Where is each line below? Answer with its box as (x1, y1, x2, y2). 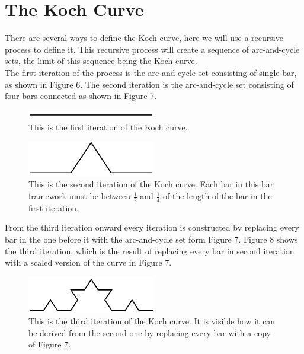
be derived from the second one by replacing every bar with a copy (28, 326, 271, 339)
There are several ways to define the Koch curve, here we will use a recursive (5, 31, 283, 44)
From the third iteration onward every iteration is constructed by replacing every (5, 221, 299, 234)
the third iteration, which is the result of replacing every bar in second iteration (5, 244, 295, 257)
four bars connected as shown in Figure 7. (5, 90, 157, 102)
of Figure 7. (28, 338, 71, 350)
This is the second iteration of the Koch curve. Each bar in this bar (28, 178, 274, 190)
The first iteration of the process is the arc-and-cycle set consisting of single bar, (5, 66, 297, 78)
